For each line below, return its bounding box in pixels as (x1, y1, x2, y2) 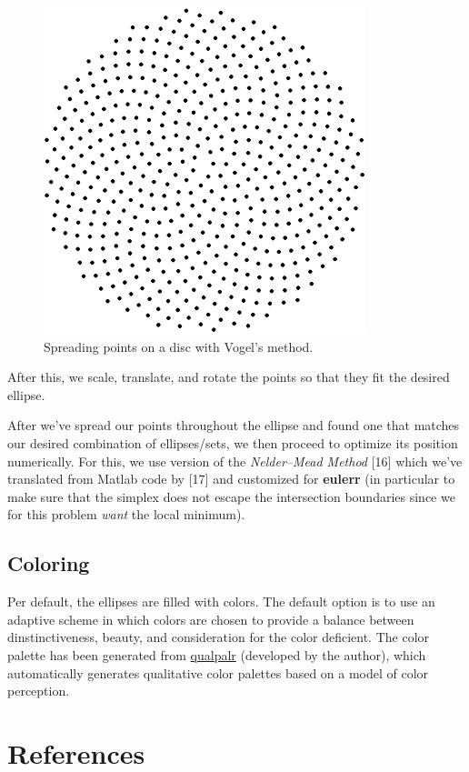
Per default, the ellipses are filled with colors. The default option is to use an (7, 592, 435, 611)
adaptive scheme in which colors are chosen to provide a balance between (7, 609, 414, 628)
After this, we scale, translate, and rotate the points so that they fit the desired (7, 367, 450, 386)
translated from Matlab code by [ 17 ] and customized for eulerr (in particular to (7, 469, 455, 488)
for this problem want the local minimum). (7, 505, 245, 524)
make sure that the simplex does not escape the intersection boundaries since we (7, 486, 455, 506)
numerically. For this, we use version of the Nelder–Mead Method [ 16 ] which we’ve (7, 451, 463, 470)
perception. (7, 681, 70, 700)
